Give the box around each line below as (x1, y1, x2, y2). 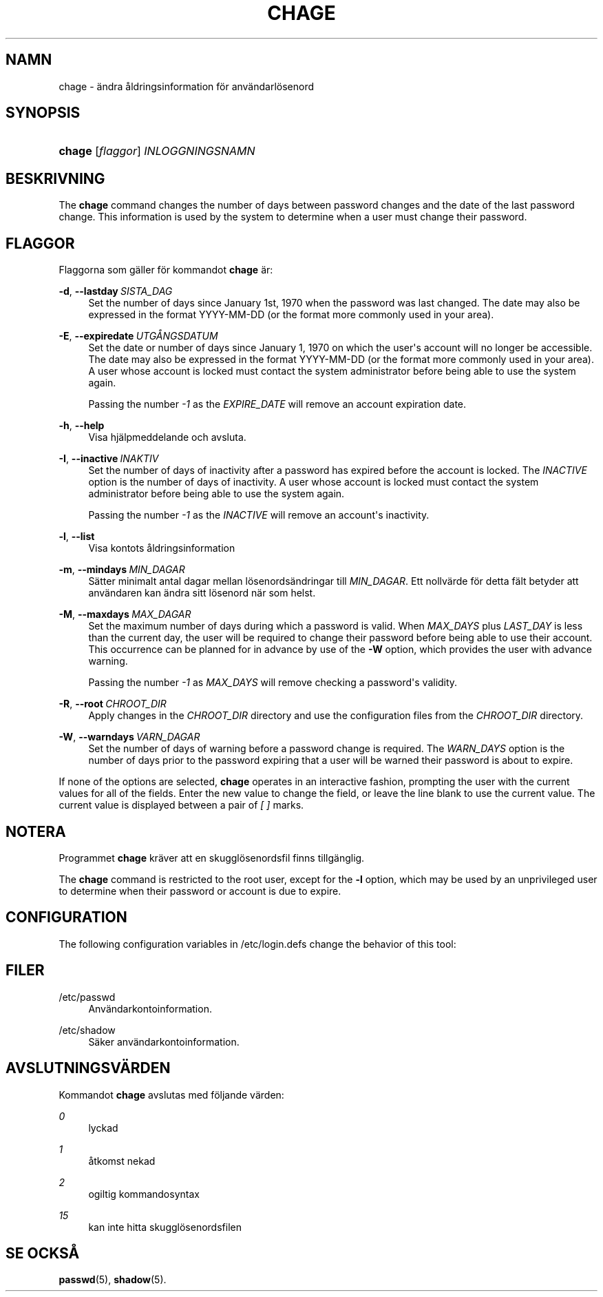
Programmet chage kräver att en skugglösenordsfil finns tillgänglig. (59, 851, 365, 864)
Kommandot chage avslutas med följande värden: (59, 1088, 284, 1101)
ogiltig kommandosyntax (88, 1187, 200, 1200)
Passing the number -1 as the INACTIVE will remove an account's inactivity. (88, 509, 430, 521)
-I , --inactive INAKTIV (59, 453, 159, 465)
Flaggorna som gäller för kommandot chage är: (59, 264, 273, 276)
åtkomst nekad (88, 1154, 156, 1167)
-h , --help (59, 419, 105, 432)
